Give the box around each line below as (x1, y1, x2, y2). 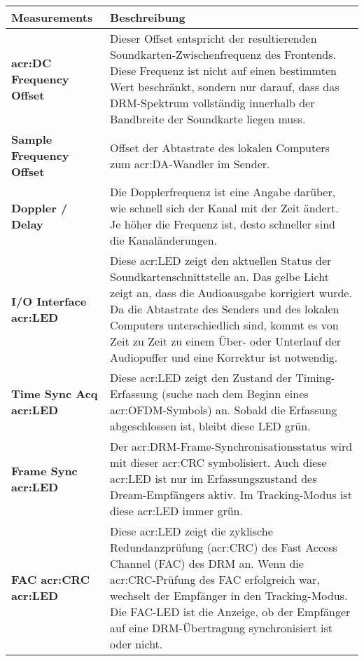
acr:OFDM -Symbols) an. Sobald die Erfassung (110, 402, 337, 418)
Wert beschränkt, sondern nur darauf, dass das (110, 79, 339, 95)
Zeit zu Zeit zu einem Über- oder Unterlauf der (110, 333, 342, 349)
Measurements (11, 9, 93, 25)
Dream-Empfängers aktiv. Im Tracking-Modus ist (110, 486, 352, 503)
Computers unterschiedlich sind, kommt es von (110, 317, 339, 333)
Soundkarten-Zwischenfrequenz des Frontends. (110, 46, 336, 62)
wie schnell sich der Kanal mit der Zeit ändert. (110, 200, 339, 216)
